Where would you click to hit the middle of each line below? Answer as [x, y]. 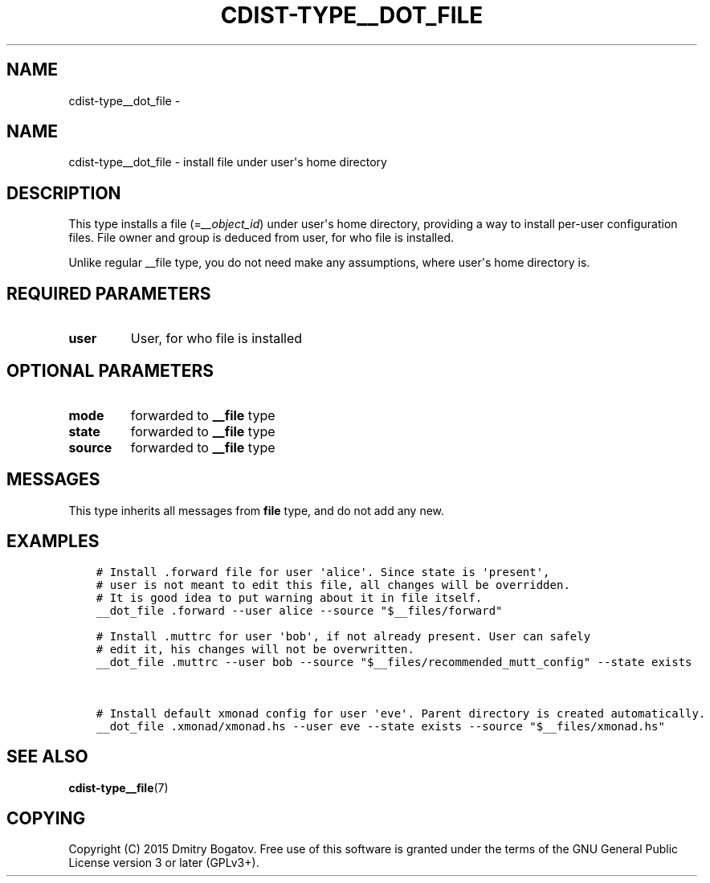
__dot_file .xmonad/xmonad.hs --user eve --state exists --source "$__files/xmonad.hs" [380, 726]
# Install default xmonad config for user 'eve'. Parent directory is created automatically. [401, 713]
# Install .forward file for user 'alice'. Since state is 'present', [323, 572]
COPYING [46, 818]
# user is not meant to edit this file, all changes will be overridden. [333, 585]
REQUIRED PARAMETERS [109, 293]
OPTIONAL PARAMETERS [110, 370]
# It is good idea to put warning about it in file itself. [289, 597]
